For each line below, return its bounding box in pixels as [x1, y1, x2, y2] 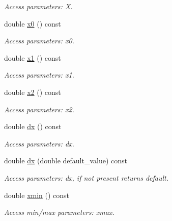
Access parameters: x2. [4, 104, 74, 114]
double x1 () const [4, 52, 61, 63]
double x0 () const [4, 18, 61, 29]
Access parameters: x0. [4, 35, 74, 46]
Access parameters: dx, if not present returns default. [4, 172, 169, 183]
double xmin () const [4, 189, 70, 200]
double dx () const [4, 121, 62, 132]
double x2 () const [4, 86, 61, 97]
